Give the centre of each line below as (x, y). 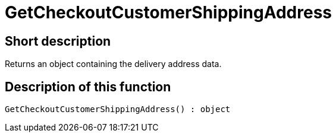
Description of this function (88, 87)
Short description (58, 41)
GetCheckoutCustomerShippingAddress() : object (118, 109)
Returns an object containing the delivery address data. (113, 64)
